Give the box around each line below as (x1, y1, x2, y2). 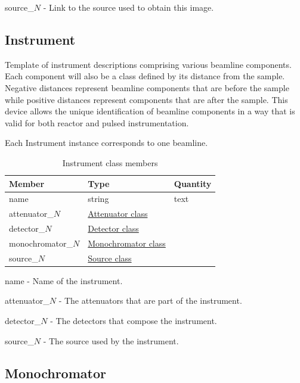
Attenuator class (88, 207, 148, 220)
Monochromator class (88, 236, 166, 249)
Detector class (88, 222, 139, 235)
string (88, 192, 109, 205)
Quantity (174, 177, 212, 189)
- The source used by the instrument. (43, 334, 179, 347)
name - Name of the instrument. (5, 274, 123, 287)
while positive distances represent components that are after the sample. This (5, 93, 288, 105)
